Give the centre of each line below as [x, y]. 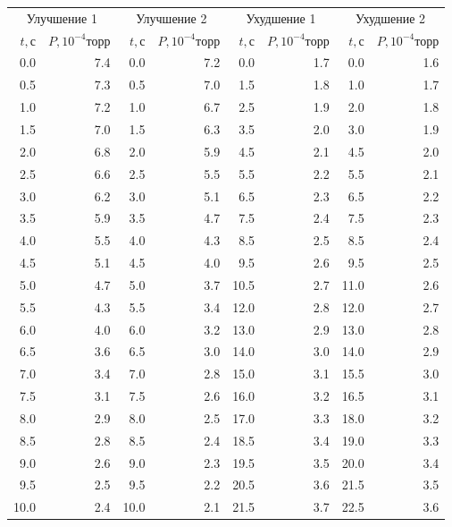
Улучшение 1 [62, 17]
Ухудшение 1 [281, 17]
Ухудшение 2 [390, 17]
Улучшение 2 [172, 17]
